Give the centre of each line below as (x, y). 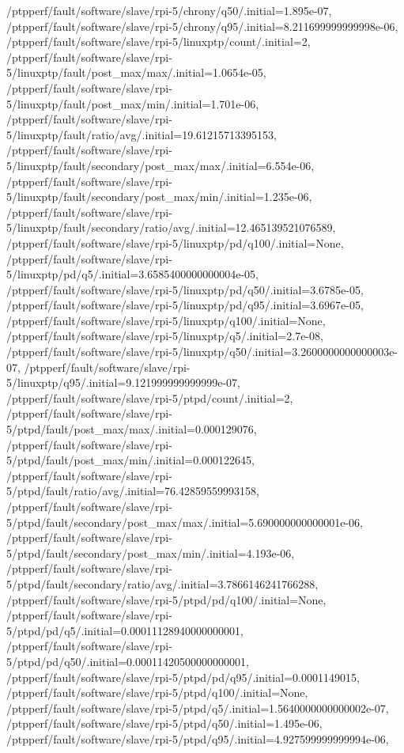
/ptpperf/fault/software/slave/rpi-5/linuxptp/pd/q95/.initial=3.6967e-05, (185, 305)
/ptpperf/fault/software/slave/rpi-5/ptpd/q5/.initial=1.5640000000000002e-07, (198, 708)
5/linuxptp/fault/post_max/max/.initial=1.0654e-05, (136, 72)
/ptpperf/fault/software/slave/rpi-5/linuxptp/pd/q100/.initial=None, (175, 242)
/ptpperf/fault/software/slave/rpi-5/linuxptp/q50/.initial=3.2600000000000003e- (202, 352)
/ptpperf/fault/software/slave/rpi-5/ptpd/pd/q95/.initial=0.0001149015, (183, 677)
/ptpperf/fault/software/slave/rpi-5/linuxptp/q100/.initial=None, (166, 320)
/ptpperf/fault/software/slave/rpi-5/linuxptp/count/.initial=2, (159, 42)
